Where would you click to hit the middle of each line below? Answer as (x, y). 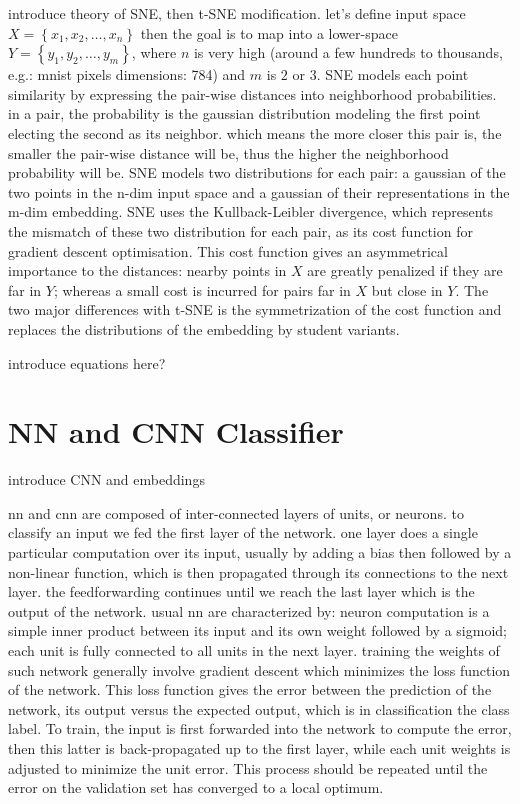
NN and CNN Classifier (176, 431)
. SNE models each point (392, 74)
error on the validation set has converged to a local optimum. (196, 787)
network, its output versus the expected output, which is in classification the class (259, 708)
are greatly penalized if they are (405, 270)
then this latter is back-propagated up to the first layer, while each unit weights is (259, 747)
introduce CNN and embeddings (106, 479)
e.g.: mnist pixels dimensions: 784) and (127, 74)
